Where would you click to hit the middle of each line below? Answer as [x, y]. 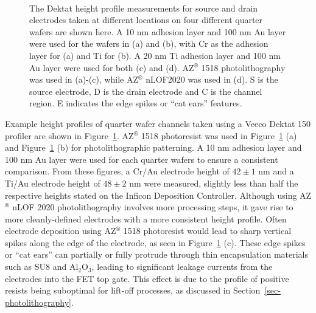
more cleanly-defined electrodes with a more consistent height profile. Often [146, 218]
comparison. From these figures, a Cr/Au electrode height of [117, 171]
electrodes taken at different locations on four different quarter [146, 20]
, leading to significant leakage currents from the [182, 267]
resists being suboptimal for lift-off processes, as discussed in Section [133, 290]
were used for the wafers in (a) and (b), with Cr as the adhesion [149, 43]
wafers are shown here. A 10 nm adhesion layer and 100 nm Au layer [158, 31]
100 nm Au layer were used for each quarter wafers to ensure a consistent [142, 159]
